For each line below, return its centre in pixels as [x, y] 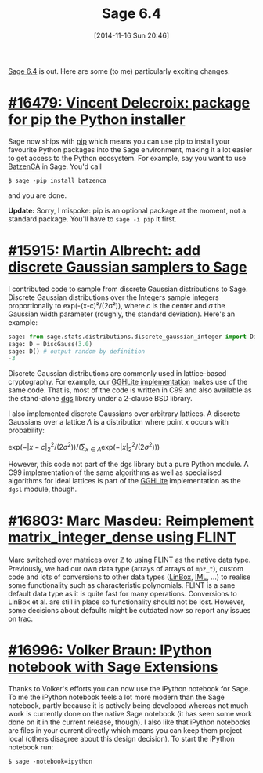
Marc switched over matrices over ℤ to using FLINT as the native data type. [130, 560]
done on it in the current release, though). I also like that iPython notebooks [130, 722]
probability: [27, 430]
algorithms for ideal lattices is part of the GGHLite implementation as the [124, 480]
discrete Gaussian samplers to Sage [128, 267]
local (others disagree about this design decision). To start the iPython [121, 738]
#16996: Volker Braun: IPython [110, 650]
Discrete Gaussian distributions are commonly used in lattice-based [117, 374]
